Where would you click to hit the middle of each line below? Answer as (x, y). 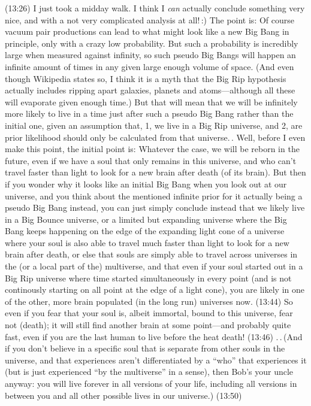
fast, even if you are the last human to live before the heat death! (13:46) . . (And (154, 336)
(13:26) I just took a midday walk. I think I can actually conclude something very (155, 8)
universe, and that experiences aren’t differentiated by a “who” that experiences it (156, 360)
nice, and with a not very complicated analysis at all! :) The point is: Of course (150, 19)
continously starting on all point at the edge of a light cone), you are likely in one (155, 290)
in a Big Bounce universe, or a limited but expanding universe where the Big (146, 219)
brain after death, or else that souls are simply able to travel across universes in (151, 254)
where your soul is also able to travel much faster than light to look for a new (147, 242)
